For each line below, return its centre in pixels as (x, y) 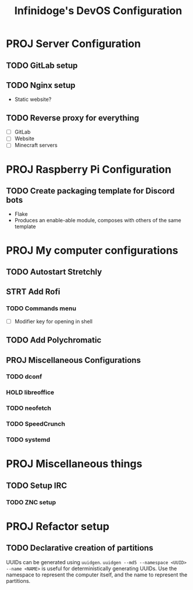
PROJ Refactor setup (58, 526)
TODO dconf (24, 377)
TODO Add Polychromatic (54, 340)
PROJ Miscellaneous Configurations (74, 360)
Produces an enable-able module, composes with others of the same (98, 221)
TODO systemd (28, 440)
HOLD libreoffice (30, 392)
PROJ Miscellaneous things (74, 464)
